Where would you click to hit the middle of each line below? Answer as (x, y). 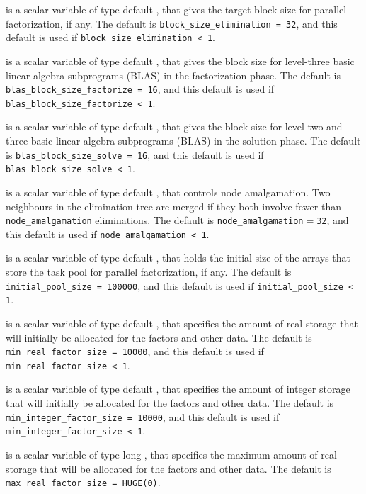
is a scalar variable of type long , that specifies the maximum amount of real (171, 454)
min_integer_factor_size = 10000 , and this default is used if (143, 416)
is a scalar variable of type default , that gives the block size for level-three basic (180, 61)
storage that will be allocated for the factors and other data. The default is (168, 468)
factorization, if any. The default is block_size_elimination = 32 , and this (172, 23)
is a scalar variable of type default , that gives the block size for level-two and (174, 127)
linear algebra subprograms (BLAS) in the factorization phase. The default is (173, 75)
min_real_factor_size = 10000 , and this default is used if (135, 351)
